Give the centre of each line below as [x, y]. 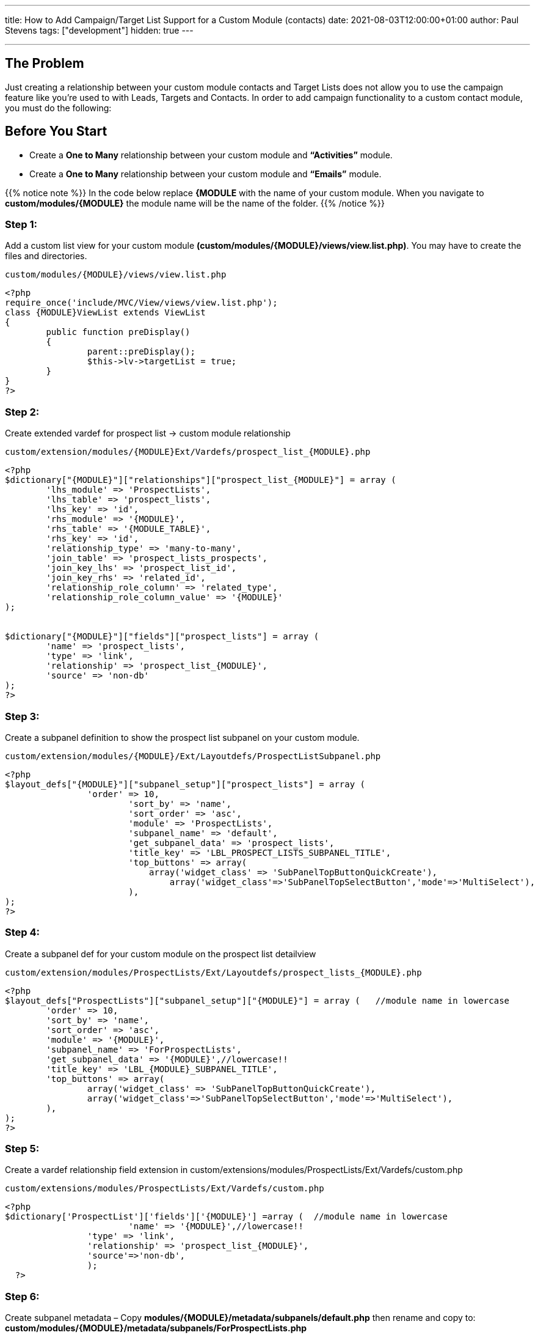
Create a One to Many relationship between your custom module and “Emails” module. [205, 174]
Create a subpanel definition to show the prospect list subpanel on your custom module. [182, 737]
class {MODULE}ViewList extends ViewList [105, 313]
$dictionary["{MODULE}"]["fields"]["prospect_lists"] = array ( [162, 637]
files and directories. [46, 256]
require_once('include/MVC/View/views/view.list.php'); [141, 303]
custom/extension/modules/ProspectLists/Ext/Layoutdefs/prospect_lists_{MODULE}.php [213, 972]
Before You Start [56, 131]
